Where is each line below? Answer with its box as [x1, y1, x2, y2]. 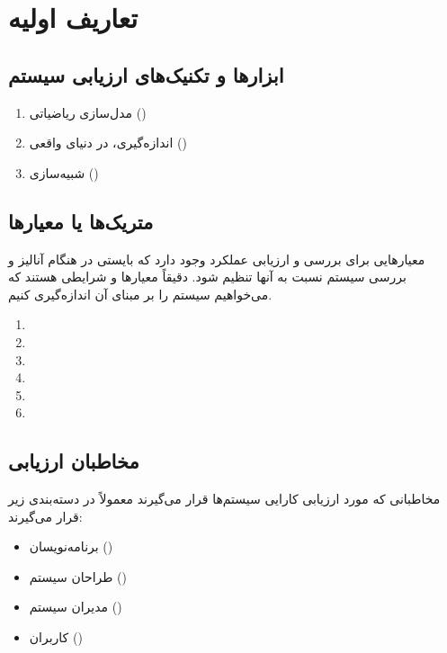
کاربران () [29, 628, 83, 647]
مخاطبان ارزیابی [8, 447, 139, 475]
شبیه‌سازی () [29, 163, 99, 182]
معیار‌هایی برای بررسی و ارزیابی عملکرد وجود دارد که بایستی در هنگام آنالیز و [8, 249, 425, 268]
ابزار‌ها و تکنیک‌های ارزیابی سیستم [8, 60, 284, 88]
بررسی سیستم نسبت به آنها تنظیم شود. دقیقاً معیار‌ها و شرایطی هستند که [8, 267, 407, 286]
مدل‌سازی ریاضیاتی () [29, 103, 147, 121]
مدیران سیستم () [29, 597, 122, 616]
